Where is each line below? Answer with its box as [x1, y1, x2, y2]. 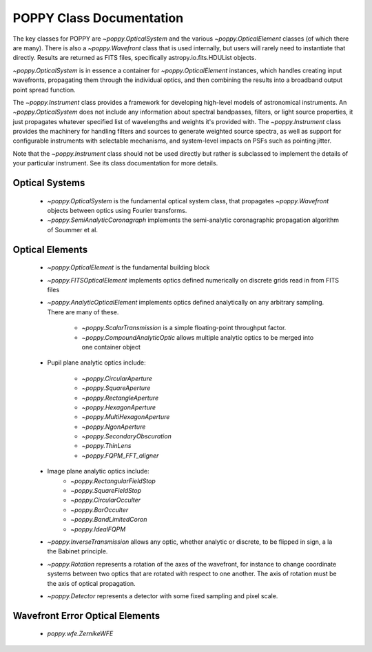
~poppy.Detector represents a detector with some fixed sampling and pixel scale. [47, 591, 278, 600]
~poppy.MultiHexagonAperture [81, 413, 170, 421]
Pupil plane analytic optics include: [47, 358, 146, 367]
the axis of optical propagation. [47, 579, 136, 587]
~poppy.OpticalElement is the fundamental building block [47, 263, 210, 272]
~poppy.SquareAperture [81, 384, 151, 392]
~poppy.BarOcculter [70, 505, 129, 513]
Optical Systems [12, 177, 85, 189]
